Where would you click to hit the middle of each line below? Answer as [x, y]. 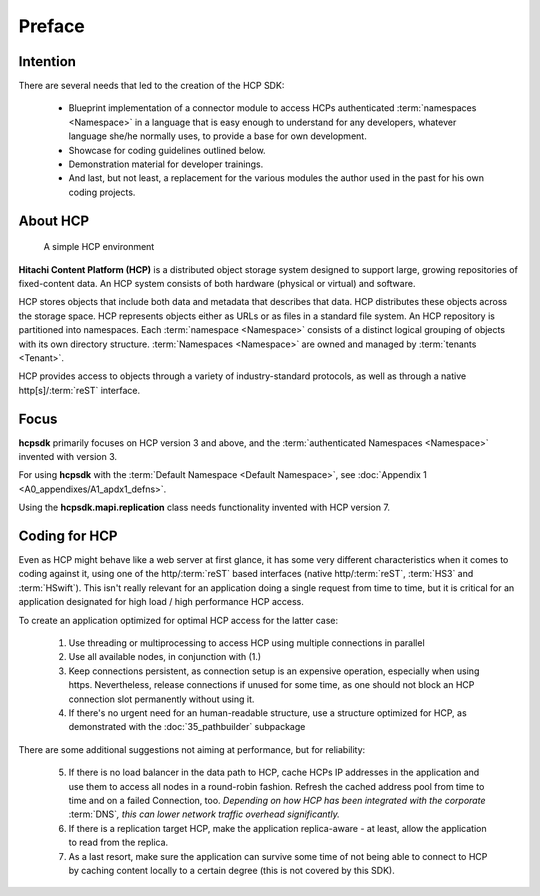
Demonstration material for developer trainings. [166, 164]
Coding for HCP [68, 536]
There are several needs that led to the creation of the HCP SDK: [151, 86]
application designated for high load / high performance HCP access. [161, 602]
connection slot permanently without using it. [161, 699]
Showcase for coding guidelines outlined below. [167, 150]
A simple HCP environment [99, 247]
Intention [47, 61]
